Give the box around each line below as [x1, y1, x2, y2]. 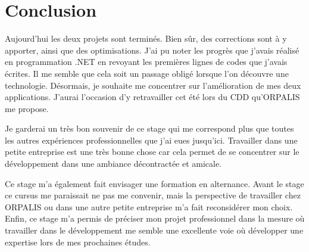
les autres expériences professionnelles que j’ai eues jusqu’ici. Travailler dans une [5, 133, 298, 146]
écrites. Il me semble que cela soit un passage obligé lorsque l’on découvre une [5, 67, 289, 79]
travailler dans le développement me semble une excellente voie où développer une [5, 224, 304, 237]
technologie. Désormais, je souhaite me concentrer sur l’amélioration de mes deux [5, 79, 301, 91]
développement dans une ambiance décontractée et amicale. [5, 157, 222, 170]
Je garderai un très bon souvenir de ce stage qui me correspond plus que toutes [5, 122, 294, 135]
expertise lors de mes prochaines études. [5, 235, 151, 248]
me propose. [5, 102, 49, 114]
